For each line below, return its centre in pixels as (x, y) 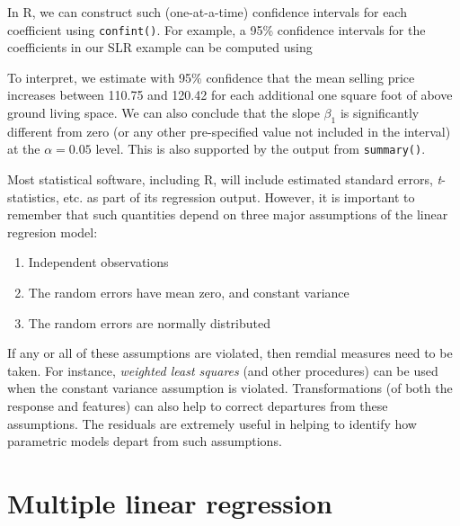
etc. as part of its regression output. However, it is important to (239, 196)
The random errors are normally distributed (149, 322)
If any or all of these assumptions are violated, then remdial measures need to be (230, 353)
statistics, (33, 196)
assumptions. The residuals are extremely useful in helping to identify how (212, 423)
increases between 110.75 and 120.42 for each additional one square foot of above (230, 95)
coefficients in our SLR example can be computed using (160, 47)
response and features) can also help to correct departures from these (198, 406)
